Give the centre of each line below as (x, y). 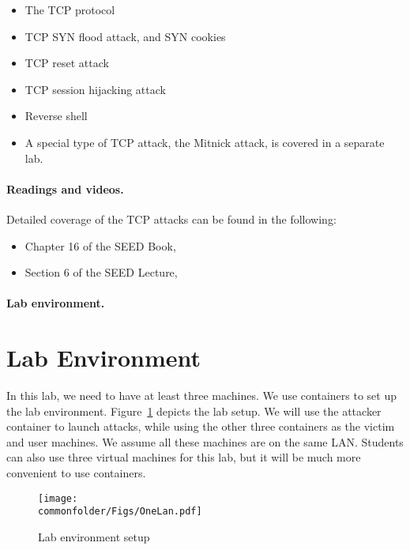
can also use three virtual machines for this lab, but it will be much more (184, 457)
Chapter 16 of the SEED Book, (100, 245)
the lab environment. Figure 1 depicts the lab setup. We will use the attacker (194, 411)
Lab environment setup (94, 536)
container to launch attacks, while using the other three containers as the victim (201, 426)
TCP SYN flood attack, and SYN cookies (125, 36)
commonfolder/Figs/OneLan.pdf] (120, 512)
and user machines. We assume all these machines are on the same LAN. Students (205, 441)
